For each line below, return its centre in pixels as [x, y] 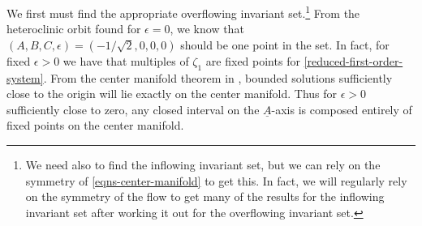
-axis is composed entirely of [342, 109]
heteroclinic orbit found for [74, 29]
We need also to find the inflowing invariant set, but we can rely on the [203, 165]
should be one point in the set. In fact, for [285, 44]
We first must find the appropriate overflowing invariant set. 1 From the [183, 12]
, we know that [207, 29]
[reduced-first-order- [353, 60]
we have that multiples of [126, 60]
